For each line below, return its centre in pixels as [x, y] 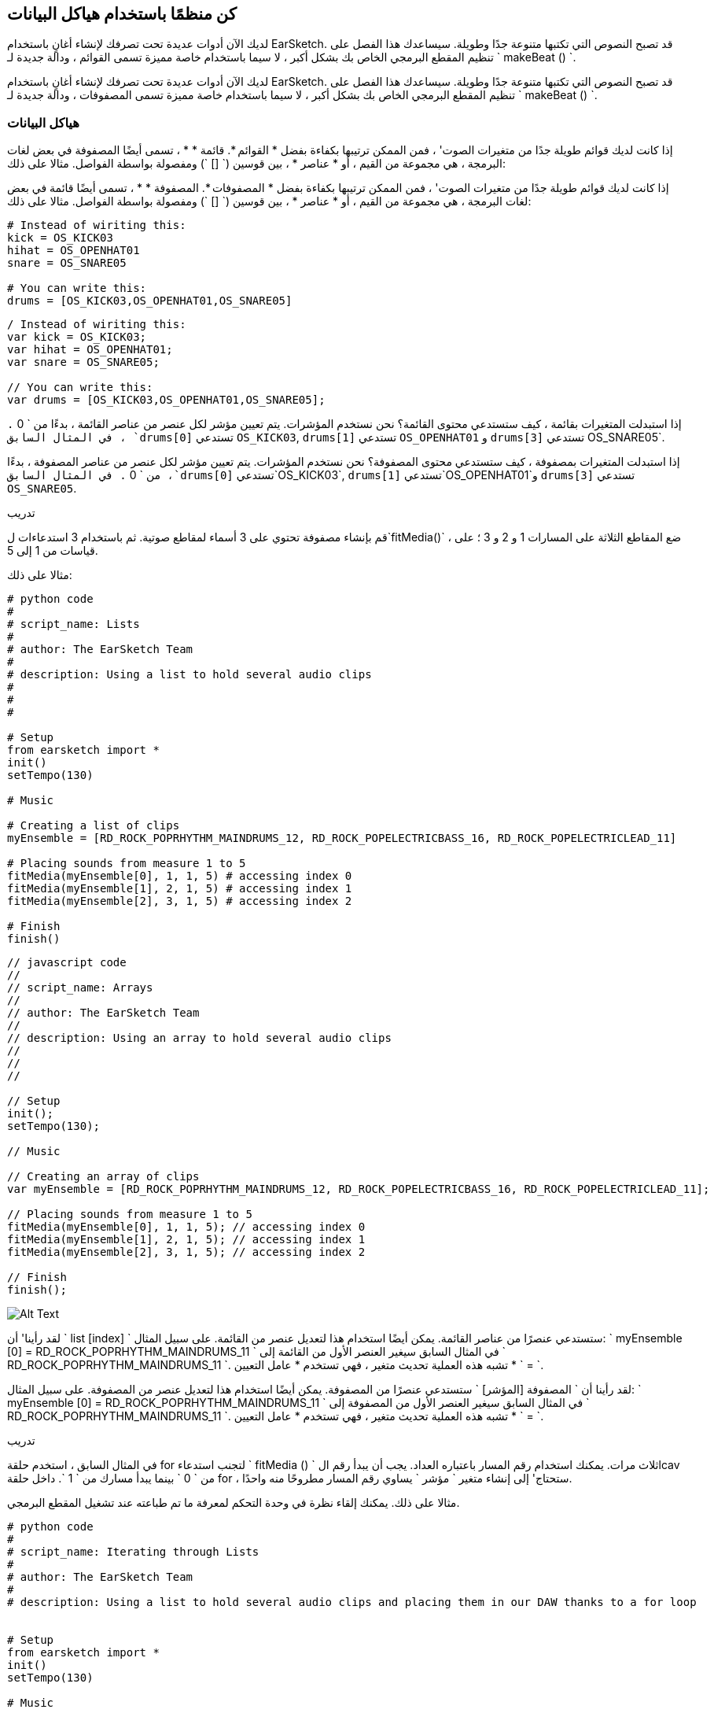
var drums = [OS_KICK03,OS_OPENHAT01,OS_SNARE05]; [166, 400]
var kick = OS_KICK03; [77, 337]
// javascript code [67, 963]
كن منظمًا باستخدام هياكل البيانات [122, 14]
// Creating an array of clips [103, 1177]
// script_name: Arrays [80, 988]
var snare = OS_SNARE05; [83, 362]
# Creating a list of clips [94, 826]
